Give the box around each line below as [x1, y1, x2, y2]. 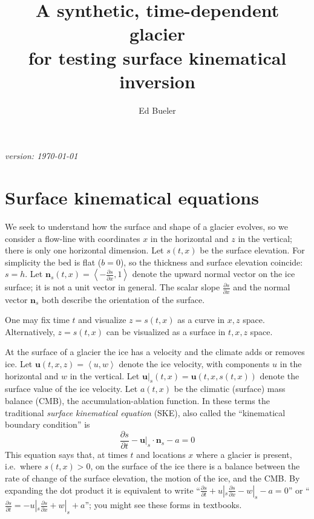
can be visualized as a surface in [106, 325, 226, 338]
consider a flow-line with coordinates [5, 232, 140, 244]
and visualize [78, 313, 126, 326]
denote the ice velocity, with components [119, 357, 270, 370]
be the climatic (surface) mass [174, 382, 286, 395]
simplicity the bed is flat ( [5, 255, 102, 268]
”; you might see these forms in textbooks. [85, 498, 242, 511]
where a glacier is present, [196, 448, 292, 460]
